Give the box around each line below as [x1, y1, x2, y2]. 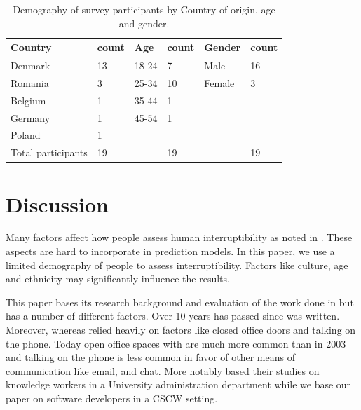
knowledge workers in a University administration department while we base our [6, 377, 351, 392]
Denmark [11, 58, 50, 73]
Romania [11, 75, 49, 90]
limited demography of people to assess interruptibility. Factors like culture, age [6, 257, 348, 272]
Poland [11, 128, 41, 142]
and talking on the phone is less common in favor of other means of [6, 350, 295, 364]
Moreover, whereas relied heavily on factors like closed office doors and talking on [6, 322, 356, 337]
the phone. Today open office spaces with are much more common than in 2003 [6, 336, 346, 350]
